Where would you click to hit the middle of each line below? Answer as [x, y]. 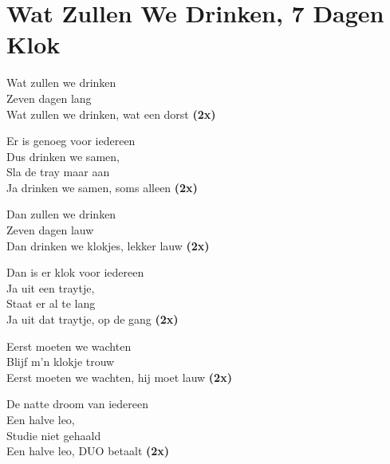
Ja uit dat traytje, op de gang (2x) [93, 319]
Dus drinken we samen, [63, 156]
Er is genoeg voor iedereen [71, 141]
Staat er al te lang [51, 303]
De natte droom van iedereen [77, 404]
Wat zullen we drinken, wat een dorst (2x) [111, 114]
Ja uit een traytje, [51, 287]
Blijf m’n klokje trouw [61, 362]
